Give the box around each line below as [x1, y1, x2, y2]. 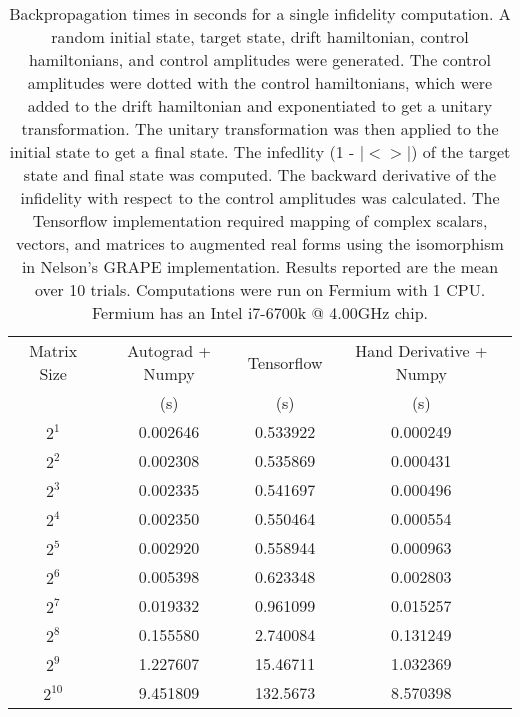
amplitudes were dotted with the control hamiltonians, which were [27, 71, 493, 94]
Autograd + [127, 339, 211, 362]
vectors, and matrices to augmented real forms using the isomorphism [16, 232, 504, 255]
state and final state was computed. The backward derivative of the [23, 163, 497, 186]
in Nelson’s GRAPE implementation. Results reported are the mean [21, 255, 499, 278]
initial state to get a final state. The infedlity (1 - [9, 140, 355, 163]
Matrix [29, 339, 78, 362]
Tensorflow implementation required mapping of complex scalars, [32, 209, 488, 232]
